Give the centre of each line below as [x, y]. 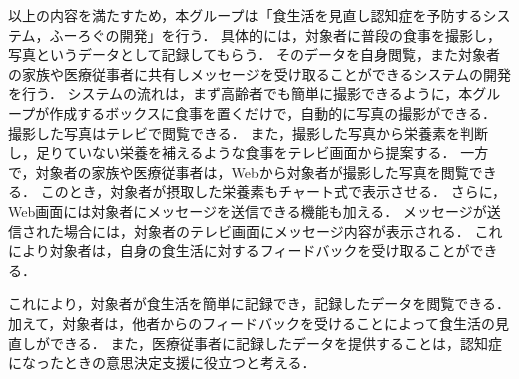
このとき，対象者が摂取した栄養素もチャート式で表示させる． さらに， [273, 191]
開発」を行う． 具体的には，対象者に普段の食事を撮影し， [310, 34]
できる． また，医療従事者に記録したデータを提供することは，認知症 [276, 342]
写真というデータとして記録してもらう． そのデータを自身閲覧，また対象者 [254, 54]
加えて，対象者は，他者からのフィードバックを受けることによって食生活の [251, 322]
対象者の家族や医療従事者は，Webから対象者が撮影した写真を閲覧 [252, 171]
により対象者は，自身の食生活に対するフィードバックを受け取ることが [239, 250]
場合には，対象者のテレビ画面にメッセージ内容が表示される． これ [283, 230]
